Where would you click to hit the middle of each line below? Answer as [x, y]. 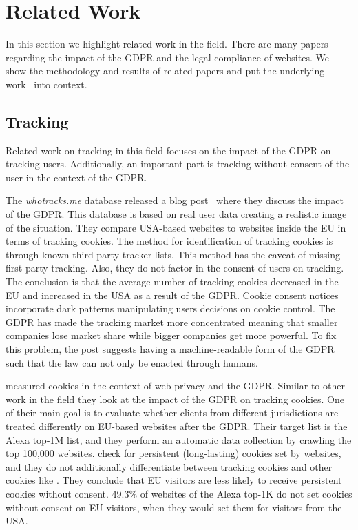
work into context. [46, 84]
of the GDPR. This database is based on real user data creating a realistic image [176, 214]
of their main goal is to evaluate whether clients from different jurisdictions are [172, 412]
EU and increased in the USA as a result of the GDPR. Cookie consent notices [172, 295]
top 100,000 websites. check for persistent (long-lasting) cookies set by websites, [173, 453]
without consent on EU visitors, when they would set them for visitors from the [174, 507]
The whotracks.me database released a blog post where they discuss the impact [175, 200]
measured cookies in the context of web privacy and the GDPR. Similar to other [175, 386]
